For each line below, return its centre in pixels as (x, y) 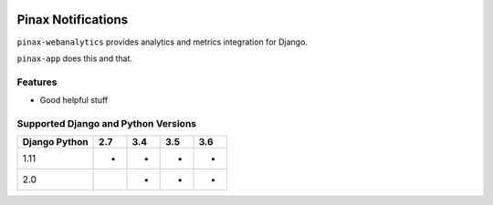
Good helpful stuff (74, 100)
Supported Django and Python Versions (106, 123)
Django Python (55, 142)
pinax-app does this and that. (74, 58)
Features (37, 82)
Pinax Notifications (73, 20)
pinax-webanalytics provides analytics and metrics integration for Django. (162, 42)
